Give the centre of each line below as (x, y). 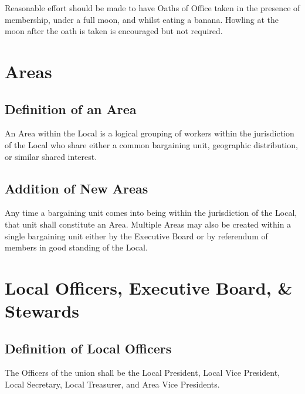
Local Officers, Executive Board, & (149, 287)
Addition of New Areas (77, 188)
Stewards (42, 311)
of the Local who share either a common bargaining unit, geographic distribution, (151, 144)
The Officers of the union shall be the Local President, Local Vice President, (143, 373)
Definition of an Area (71, 108)
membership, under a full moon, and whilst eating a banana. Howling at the (142, 19)
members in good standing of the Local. (76, 247)
